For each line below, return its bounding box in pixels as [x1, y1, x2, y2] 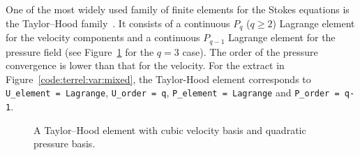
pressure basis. [33, 136, 96, 151]
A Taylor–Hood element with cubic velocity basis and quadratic [33, 122, 306, 137]
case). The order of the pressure [182, 44, 318, 59]
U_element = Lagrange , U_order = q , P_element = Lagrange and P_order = [6, 85, 340, 100]
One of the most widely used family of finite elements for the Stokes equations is [6, 2, 350, 16]
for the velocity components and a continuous [6, 30, 200, 45]
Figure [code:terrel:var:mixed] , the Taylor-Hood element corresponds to [6, 71, 311, 86]
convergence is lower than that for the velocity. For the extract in [6, 58, 285, 73]
